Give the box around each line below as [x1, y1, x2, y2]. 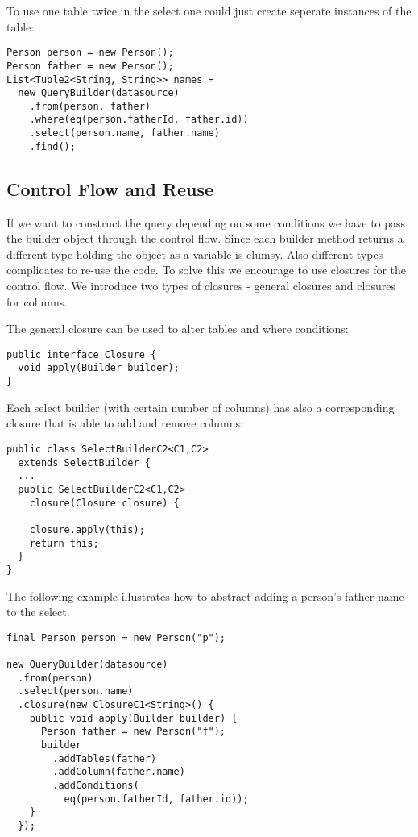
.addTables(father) [52, 752, 157, 764]
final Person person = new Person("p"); [6, 631, 226, 643]
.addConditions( [52, 779, 139, 791]
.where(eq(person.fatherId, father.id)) [29, 114, 249, 126]
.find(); [29, 140, 76, 152]
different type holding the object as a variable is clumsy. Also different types [6, 245, 383, 262]
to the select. [6, 603, 70, 620]
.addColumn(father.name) [52, 766, 185, 778]
